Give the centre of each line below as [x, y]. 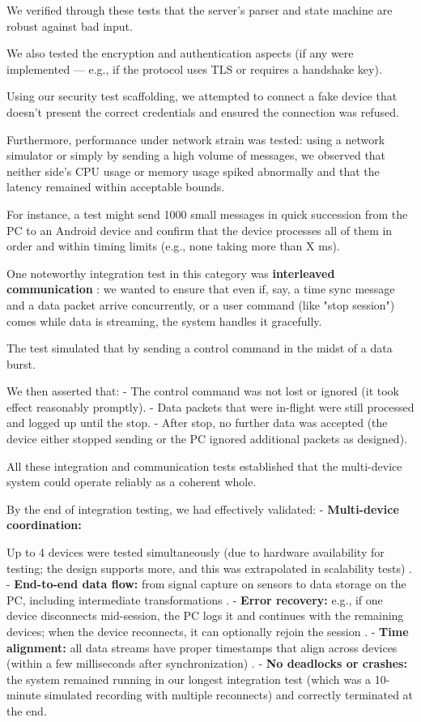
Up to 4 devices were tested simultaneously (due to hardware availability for [196, 552]
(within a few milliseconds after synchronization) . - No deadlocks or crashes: [207, 663]
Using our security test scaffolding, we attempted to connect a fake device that [202, 96]
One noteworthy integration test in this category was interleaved [171, 273]
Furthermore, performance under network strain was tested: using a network [196, 139]
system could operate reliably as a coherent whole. [132, 482]
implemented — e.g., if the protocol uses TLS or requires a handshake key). [194, 68]
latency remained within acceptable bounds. [116, 187]
